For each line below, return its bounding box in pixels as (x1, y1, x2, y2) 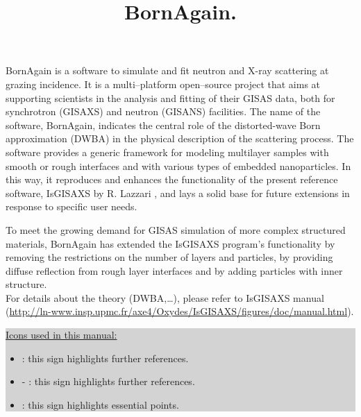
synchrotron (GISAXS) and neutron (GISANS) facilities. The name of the (6, 104, 321, 119)
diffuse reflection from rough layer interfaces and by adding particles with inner (6, 263, 343, 278)
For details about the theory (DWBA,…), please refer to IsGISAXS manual (6, 290, 324, 305)
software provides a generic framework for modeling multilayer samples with (6, 144, 329, 159)
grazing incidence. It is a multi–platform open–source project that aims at (6, 76, 321, 91)
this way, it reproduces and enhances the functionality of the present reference (6, 172, 338, 187)
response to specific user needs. (6, 199, 137, 214)
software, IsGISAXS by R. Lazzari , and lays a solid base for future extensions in (6, 185, 350, 200)
